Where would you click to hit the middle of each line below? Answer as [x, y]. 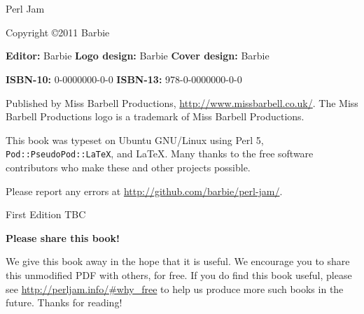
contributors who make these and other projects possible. [128, 167]
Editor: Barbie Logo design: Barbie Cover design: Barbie [138, 56]
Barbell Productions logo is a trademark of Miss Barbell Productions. [155, 116]
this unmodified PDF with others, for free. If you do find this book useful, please [179, 274]
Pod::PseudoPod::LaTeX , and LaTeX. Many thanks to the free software [160, 154]
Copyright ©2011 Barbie [58, 32]
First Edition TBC [46, 214]
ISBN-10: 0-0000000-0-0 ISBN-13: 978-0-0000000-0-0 [124, 79]
